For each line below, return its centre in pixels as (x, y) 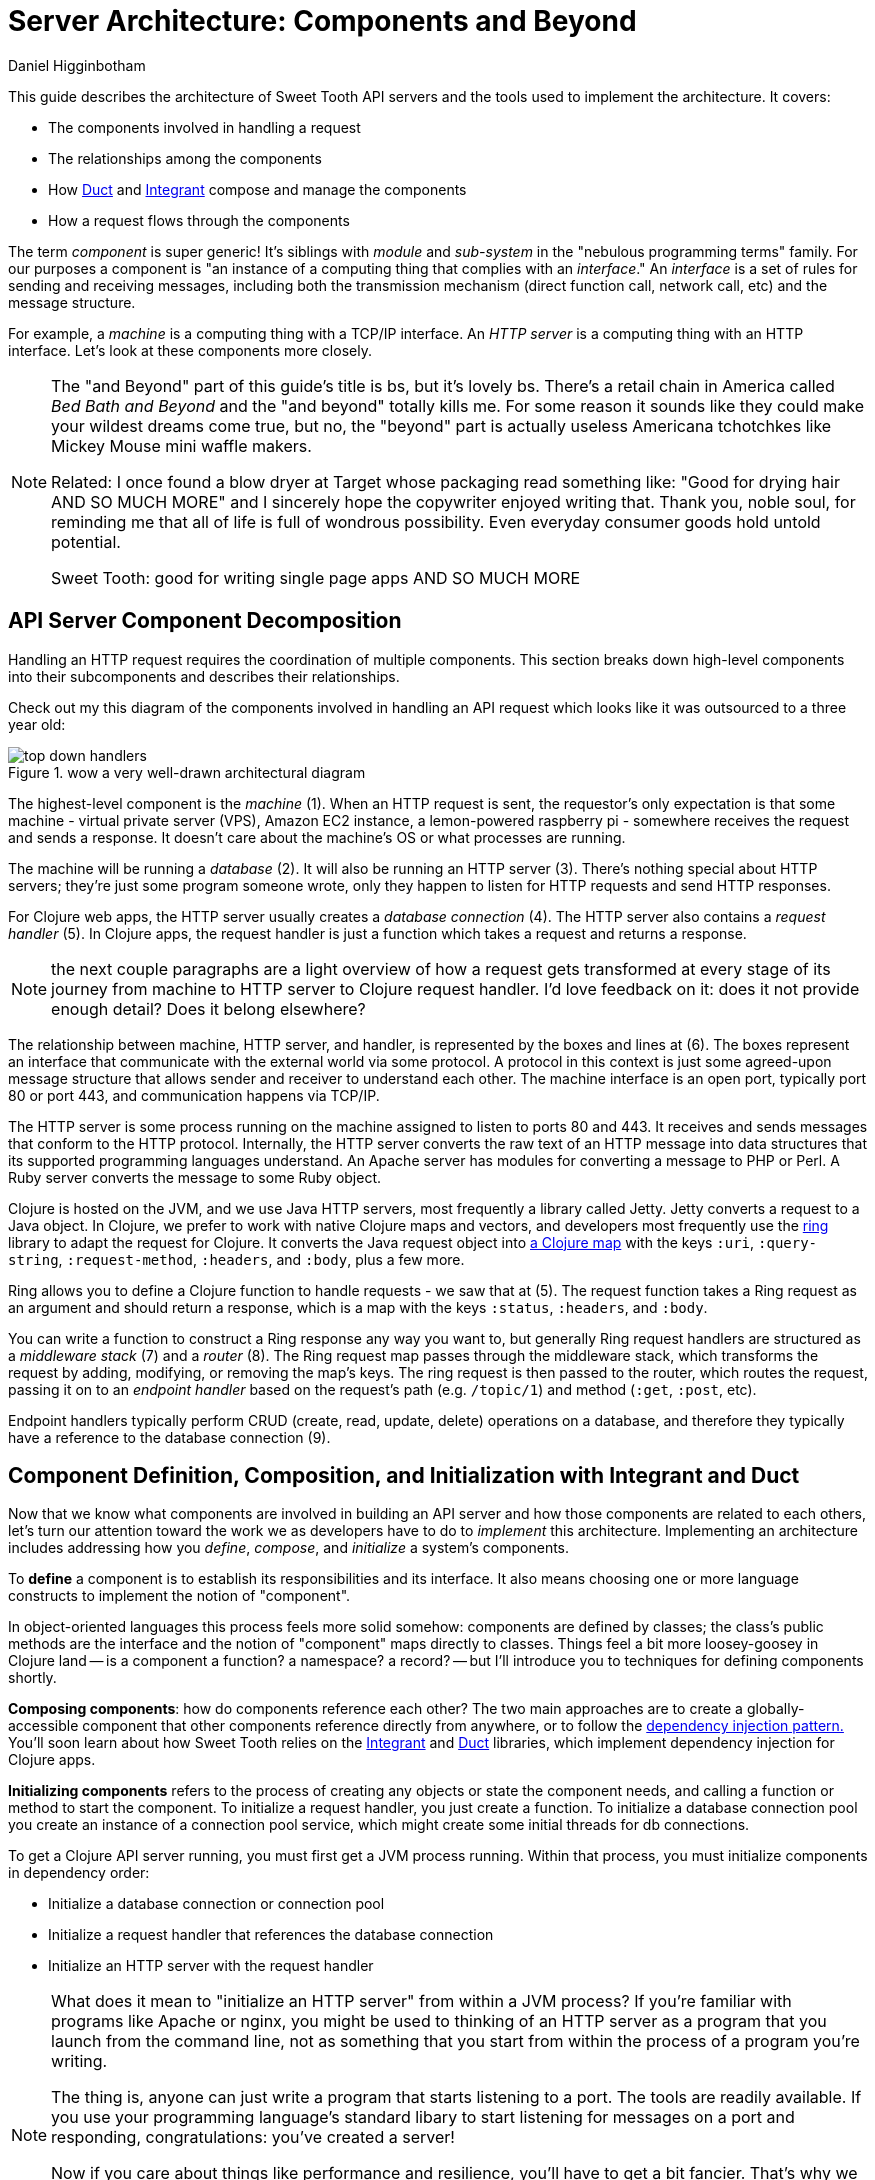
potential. (86, 541)
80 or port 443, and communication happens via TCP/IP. (194, 1095)
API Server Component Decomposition (205, 621)
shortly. (32, 1678)
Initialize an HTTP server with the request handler (211, 1966)
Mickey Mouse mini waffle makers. (181, 445)
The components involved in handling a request (204, 127)
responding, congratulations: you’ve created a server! (253, 2137)
